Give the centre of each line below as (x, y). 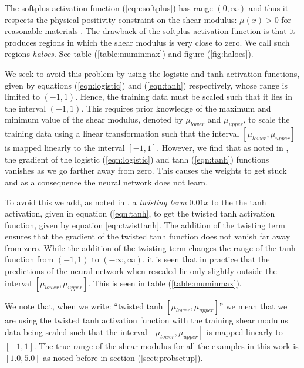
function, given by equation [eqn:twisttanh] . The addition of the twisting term (145, 224)
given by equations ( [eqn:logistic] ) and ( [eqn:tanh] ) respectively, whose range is (146, 85)
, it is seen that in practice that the (206, 259)
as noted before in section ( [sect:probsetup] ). (123, 357)
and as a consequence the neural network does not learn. (107, 182)
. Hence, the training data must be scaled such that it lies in (184, 97)
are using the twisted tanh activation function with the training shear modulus (146, 320)
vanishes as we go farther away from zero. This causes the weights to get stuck (146, 171)
